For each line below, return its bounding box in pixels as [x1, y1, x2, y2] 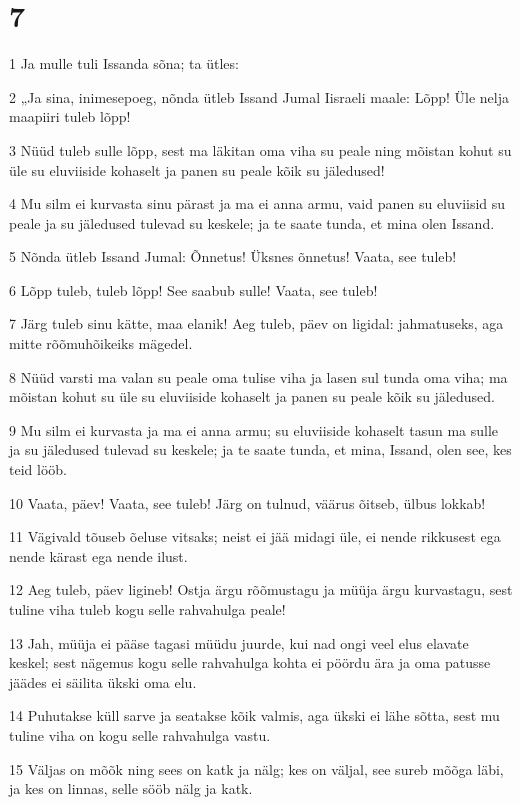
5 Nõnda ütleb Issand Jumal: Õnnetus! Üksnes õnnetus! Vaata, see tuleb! [9, 246, 457, 267]
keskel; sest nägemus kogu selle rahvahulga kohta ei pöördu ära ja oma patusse [9, 652, 491, 673]
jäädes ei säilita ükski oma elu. [9, 671, 197, 692]
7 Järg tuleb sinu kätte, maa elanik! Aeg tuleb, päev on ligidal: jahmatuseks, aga [9, 313, 504, 334]
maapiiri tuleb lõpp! [9, 106, 131, 127]
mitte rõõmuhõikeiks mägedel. [9, 333, 193, 354]
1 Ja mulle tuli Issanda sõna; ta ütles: [9, 53, 239, 74]
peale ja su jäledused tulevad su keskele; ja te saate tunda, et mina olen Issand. [9, 212, 495, 233]
